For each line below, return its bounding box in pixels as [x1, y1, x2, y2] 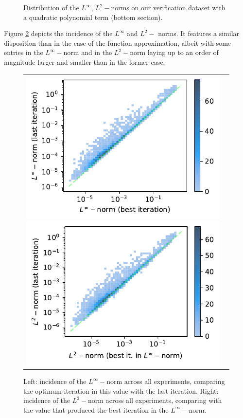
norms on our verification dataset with [111, 2, 226, 12]
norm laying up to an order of [130, 47, 219, 57]
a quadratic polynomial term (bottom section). [23, 12, 163, 22]
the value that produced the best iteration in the [23, 404, 169, 415]
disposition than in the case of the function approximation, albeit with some [4, 37, 231, 48]
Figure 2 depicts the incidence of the [4, 28, 113, 38]
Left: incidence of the [23, 376, 87, 386]
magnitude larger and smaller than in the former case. [4, 56, 165, 67]
